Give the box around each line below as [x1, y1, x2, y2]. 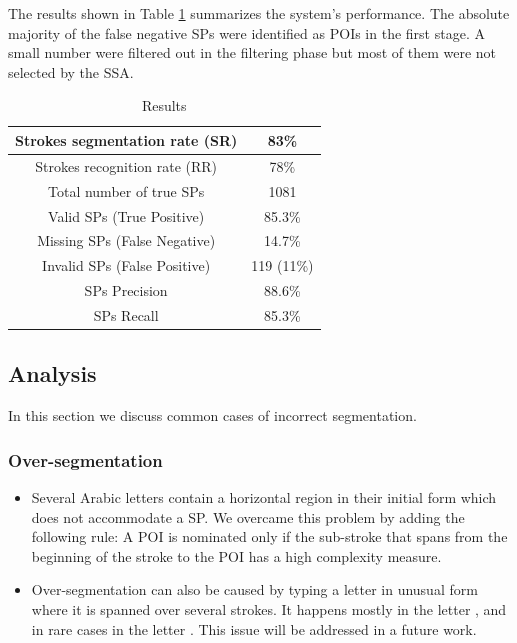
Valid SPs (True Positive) [48, 205, 205, 226]
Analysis [8, 358, 97, 389]
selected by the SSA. [8, 61, 134, 82]
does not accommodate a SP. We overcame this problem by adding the [31, 506, 465, 527]
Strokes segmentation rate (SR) [15, 129, 238, 150]
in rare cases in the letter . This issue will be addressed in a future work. [31, 618, 477, 639]
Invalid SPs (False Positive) [42, 255, 211, 276]
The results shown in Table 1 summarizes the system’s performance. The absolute [8, 3, 510, 23]
